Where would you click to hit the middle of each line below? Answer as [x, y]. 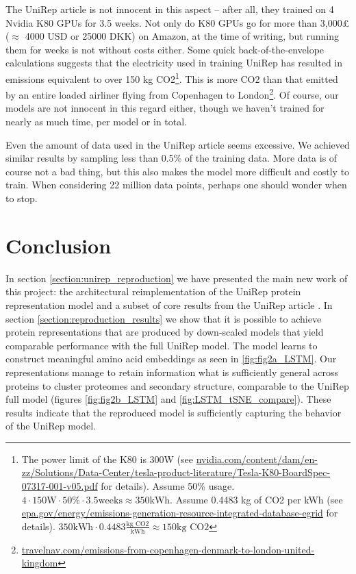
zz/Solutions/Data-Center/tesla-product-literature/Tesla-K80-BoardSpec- [176, 472]
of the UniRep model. [51, 426]
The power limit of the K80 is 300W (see [107, 459]
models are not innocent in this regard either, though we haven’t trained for [165, 108]
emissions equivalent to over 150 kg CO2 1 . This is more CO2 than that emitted [172, 77]
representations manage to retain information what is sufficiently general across [172, 372]
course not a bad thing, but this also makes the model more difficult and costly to [178, 171]
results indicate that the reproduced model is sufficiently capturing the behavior [174, 412]
